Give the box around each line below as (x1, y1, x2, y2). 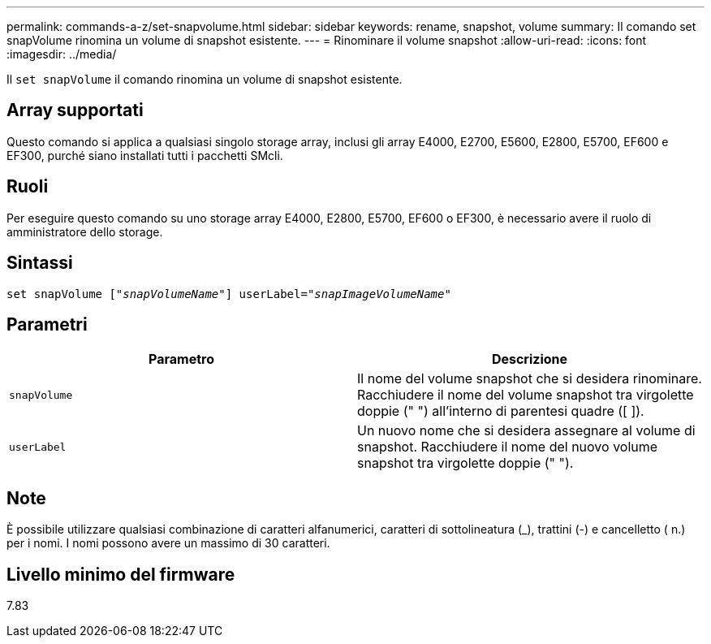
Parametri (6, 313, 88, 335)
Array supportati (6, 100, 144, 121)
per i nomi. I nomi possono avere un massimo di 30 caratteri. (6, 536, 330, 551)
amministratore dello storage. (6, 224, 163, 239)
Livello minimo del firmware (6, 564, 235, 585)
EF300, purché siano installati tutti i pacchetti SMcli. (6, 148, 283, 162)
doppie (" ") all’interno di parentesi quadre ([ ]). (357, 403, 644, 420)
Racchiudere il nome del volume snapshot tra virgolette (357, 387, 694, 404)
